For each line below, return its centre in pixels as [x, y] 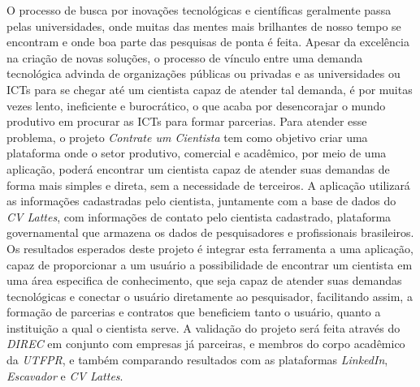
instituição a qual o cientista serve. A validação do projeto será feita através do [204, 327]
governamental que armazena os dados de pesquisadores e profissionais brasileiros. [210, 232]
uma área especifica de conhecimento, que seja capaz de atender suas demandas [204, 280]
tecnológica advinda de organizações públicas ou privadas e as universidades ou [204, 73]
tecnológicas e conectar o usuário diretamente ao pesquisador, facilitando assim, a [210, 296]
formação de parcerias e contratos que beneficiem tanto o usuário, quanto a [194, 312]
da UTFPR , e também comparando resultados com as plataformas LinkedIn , [197, 360]
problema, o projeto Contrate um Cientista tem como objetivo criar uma [187, 137]
